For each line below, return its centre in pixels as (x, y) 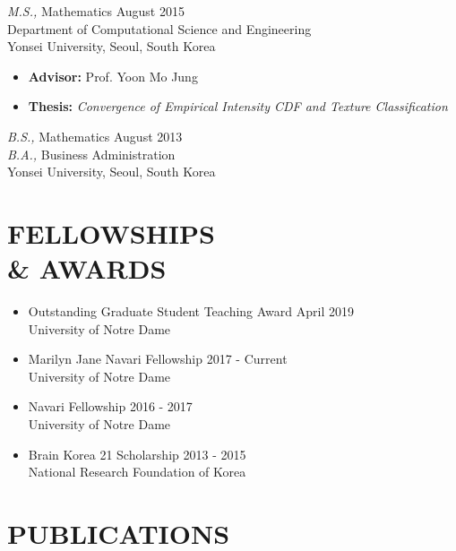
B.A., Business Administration (91, 154)
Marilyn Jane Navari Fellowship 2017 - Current (158, 359)
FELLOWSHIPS (111, 232)
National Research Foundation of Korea (137, 472)
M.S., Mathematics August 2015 (96, 11)
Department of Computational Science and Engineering (159, 28)
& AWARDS (87, 268)
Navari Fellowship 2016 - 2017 (110, 406)
